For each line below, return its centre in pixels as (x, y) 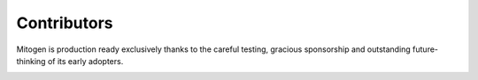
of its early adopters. (85, 61)
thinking (31, 61)
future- (425, 49)
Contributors (65, 23)
